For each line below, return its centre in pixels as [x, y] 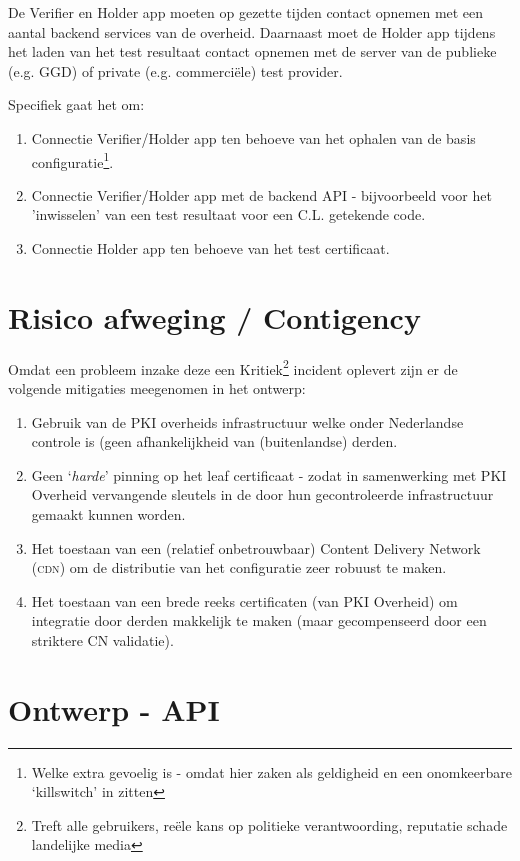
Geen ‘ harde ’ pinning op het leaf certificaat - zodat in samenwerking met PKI [269, 474]
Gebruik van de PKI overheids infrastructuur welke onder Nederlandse [247, 421]
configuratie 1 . [72, 160]
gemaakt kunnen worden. [108, 513]
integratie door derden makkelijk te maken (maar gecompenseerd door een [259, 620]
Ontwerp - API [114, 708]
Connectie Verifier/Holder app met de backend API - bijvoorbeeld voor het [261, 194]
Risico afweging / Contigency [214, 316]
